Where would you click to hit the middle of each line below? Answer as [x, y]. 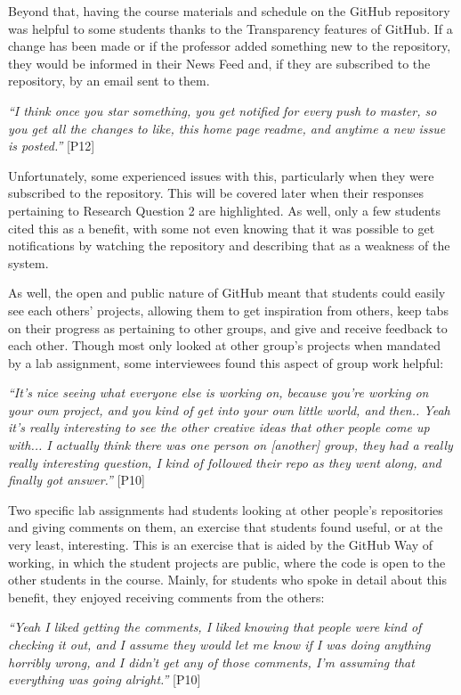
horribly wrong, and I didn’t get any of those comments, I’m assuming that [211, 662]
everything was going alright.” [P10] [105, 679]
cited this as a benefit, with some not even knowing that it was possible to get [222, 228]
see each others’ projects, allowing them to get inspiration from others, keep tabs [228, 310]
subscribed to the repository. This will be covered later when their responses [216, 193]
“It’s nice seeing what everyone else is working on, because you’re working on [218, 392]
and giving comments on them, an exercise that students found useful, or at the [226, 527]
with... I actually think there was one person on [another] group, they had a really [230, 445]
